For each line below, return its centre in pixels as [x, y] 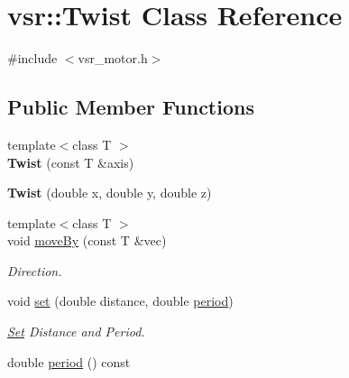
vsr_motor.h [113, 58]
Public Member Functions [131, 107]
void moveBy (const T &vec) [87, 240]
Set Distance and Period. [76, 332]
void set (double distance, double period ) [120, 301]
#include [32, 58]
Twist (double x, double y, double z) [110, 193]
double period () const [69, 361]
